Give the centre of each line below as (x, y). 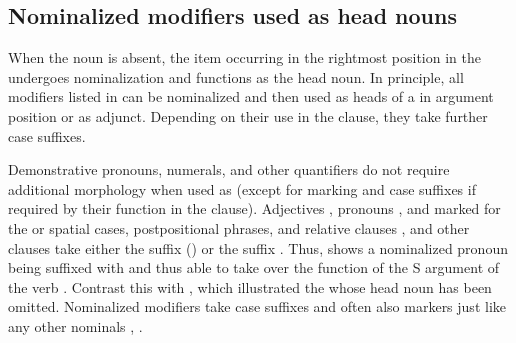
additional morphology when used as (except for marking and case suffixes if (242, 188)
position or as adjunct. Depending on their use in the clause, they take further (248, 115)
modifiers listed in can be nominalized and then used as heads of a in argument (251, 96)
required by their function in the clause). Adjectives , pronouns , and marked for (254, 208)
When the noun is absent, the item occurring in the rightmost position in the (244, 57)
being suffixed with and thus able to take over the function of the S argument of (254, 267)
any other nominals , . (75, 325)
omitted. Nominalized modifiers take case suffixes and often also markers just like (257, 306)
